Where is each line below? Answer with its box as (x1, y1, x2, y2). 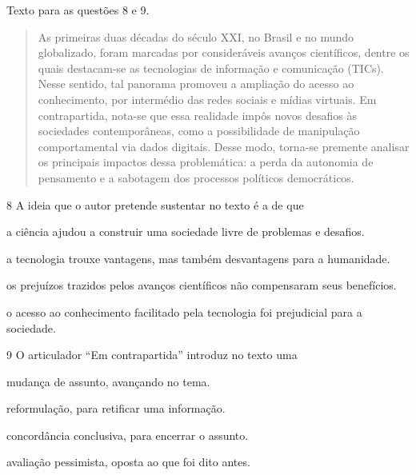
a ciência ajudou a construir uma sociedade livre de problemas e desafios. (6, 223, 365, 240)
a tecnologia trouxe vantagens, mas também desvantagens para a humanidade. (6, 249, 390, 266)
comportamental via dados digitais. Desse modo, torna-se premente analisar (38, 138, 410, 154)
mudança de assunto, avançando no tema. (6, 373, 210, 389)
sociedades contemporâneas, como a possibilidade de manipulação (38, 122, 360, 139)
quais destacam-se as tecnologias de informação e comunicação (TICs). (38, 59, 384, 76)
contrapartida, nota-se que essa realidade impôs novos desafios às (38, 106, 357, 123)
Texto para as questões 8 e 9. (6, 2, 150, 18)
